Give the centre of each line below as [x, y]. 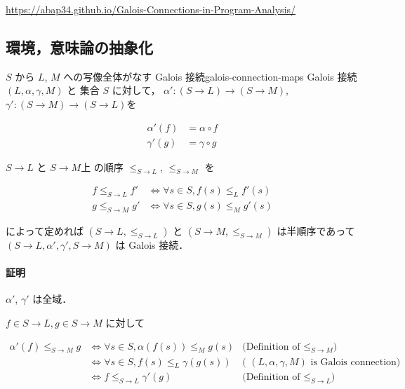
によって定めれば [45, 231]
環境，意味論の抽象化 [79, 47]
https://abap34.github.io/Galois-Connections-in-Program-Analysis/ [151, 9]
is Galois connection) [356, 362]
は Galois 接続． [152, 245]
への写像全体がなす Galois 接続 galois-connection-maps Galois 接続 [210, 76]
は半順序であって [316, 231]
